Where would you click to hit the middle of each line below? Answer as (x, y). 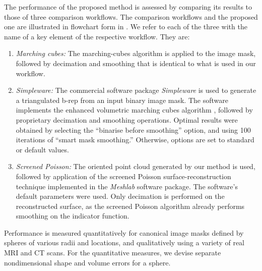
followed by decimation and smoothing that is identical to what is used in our (136, 63)
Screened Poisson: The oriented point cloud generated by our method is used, (136, 166)
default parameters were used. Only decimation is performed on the (120, 196)
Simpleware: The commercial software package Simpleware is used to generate (136, 90)
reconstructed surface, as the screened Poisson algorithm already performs (130, 206)
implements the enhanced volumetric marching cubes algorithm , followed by (134, 110)
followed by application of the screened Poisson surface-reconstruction (123, 176)
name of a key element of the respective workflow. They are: (97, 36)
